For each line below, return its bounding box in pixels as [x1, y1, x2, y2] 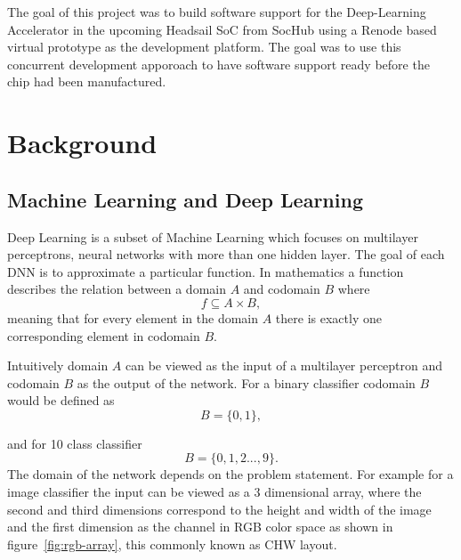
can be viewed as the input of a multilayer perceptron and [125, 356, 443, 375]
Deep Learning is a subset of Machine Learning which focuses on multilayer [7, 227, 418, 246]
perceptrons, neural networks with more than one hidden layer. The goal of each [7, 245, 445, 264]
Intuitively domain [7, 356, 109, 375]
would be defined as [7, 391, 115, 410]
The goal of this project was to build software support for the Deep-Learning [7, 3, 426, 20]
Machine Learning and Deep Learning [7, 185, 363, 213]
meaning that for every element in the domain [7, 308, 259, 327]
